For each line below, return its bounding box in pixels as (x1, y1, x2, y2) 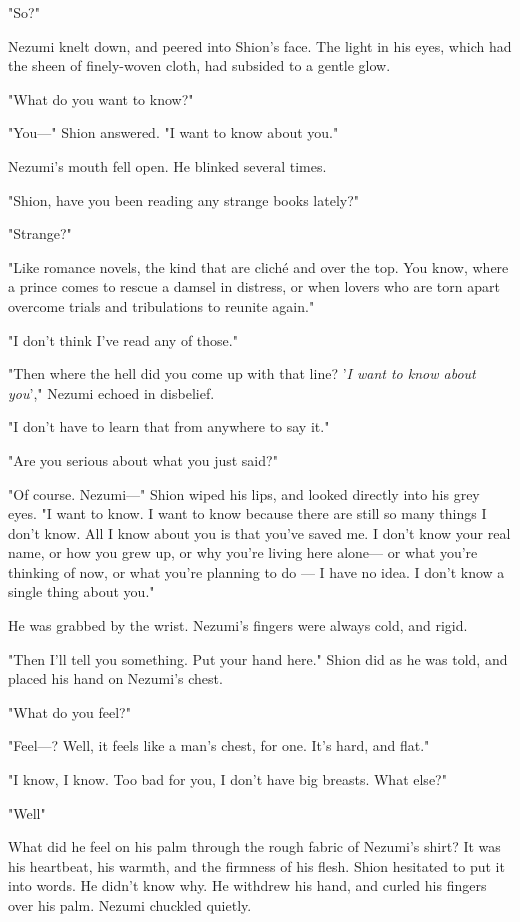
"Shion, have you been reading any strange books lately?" (8, 189, 360, 210)
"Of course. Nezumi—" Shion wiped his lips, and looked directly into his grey (8, 483, 480, 504)
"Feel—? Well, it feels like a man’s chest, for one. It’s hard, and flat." (8, 735, 430, 756)
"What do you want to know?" (8, 88, 194, 109)
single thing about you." (8, 581, 155, 602)
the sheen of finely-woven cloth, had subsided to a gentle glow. (8, 55, 391, 76)
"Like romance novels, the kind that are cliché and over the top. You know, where (8, 256, 509, 277)
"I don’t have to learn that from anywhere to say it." (8, 416, 330, 437)
